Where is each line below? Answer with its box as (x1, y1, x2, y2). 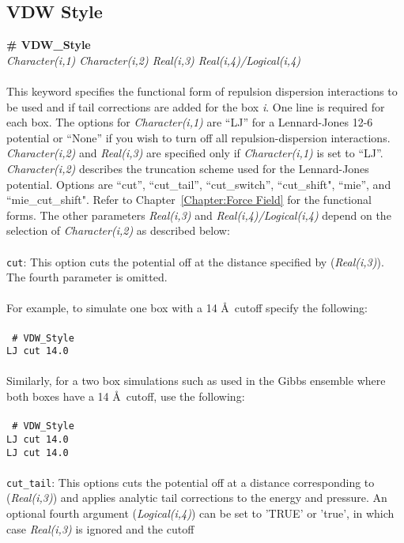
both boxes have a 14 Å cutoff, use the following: (6, 388, 245, 405)
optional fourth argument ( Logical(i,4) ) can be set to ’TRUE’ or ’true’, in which (6, 505, 395, 522)
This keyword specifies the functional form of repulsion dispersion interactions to (6, 82, 398, 99)
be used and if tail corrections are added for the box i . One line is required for (6, 98, 385, 115)
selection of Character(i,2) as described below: (6, 222, 230, 239)
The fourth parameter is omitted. (6, 269, 168, 285)
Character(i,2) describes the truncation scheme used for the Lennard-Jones (6, 160, 369, 176)
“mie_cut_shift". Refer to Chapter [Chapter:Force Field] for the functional (6, 191, 372, 208)
